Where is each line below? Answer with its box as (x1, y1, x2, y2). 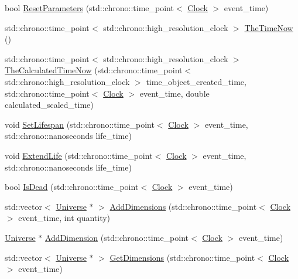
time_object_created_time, (146, 75, 246, 87)
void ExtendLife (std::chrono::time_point (5, 149, 153, 161)
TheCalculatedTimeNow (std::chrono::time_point (5, 64, 183, 76)
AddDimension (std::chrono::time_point (44, 231, 189, 243)
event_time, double (139, 87, 210, 99)
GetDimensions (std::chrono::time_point (109, 251, 255, 263)
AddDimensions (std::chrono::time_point (109, 200, 257, 212)
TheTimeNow (244, 21, 293, 33)
